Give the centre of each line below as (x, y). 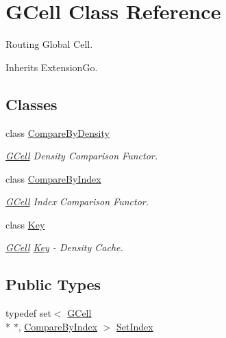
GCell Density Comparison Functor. (82, 156)
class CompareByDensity (58, 132)
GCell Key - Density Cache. (64, 247)
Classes (32, 104)
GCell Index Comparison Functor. (77, 201)
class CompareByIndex (53, 178)
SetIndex (135, 326)
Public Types (53, 284)
